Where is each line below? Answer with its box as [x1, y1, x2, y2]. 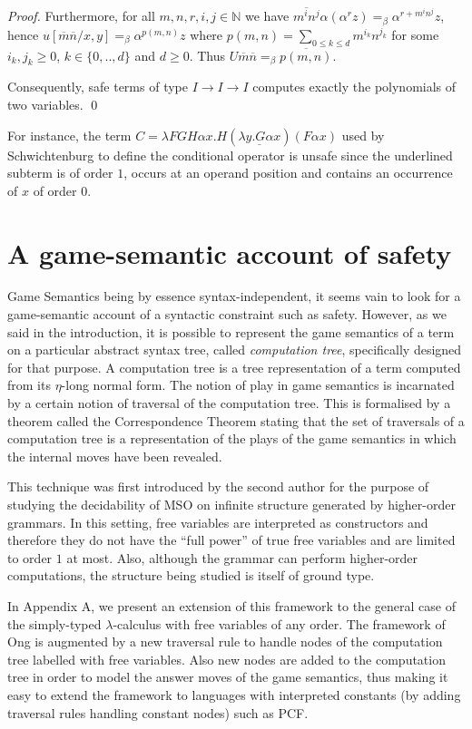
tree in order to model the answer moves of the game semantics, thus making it [7, 667, 448, 686]
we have [245, 6, 290, 25]
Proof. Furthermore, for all [7, 6, 155, 25]
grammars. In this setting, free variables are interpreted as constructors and [7, 512, 428, 531]
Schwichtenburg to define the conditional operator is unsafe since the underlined [7, 145, 453, 164]
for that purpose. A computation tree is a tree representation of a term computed [7, 357, 461, 376]
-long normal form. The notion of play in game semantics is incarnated [61, 375, 455, 394]
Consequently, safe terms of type [7, 77, 188, 96]
